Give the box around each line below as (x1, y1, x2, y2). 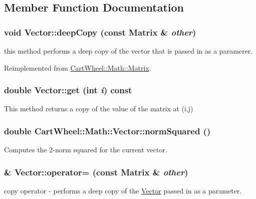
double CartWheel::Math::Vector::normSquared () (4, 124, 211, 137)
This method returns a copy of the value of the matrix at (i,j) (4, 103, 193, 114)
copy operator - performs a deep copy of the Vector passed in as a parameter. (4, 185, 242, 196)
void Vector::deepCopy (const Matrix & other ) (4, 26, 196, 38)
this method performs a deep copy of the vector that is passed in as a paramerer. (4, 46, 253, 56)
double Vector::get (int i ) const (4, 84, 132, 96)
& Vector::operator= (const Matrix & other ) (4, 165, 188, 178)
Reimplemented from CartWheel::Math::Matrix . (4, 62, 151, 73)
